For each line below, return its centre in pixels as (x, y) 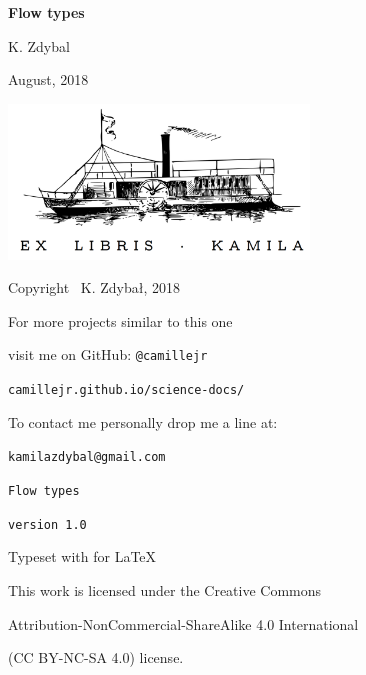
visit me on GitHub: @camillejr (108, 354)
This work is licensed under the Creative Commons (165, 589)
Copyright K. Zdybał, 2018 (94, 287)
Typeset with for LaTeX (82, 556)
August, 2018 (48, 79)
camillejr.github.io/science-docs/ (126, 390)
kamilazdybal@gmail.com (87, 457)
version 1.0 (47, 524)
